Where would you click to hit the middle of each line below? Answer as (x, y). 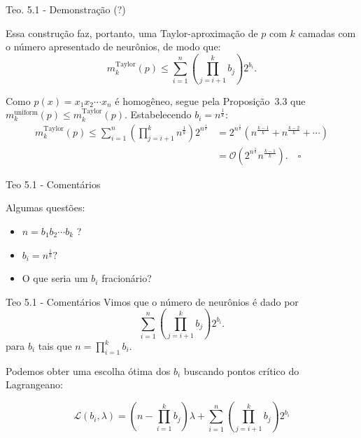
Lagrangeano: (34, 384)
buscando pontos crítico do (241, 370)
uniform (26, 113)
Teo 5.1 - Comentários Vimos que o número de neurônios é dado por (152, 301)
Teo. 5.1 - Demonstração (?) (66, 9)
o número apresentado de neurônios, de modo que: (113, 47)
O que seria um (55, 278)
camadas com (327, 33)
